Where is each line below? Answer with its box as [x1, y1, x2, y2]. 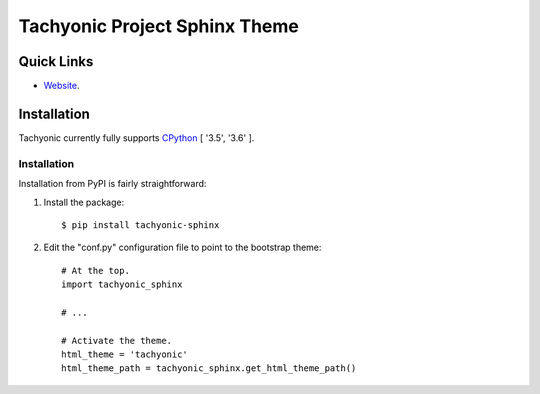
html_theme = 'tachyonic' [61, 349, 189, 360]
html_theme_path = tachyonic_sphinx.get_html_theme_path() [61, 363, 357, 374]
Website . [43, 80, 80, 92]
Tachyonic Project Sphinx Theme [18, 15, 299, 37]
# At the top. [61, 265, 130, 276]
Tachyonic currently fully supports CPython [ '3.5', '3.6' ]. [18, 131, 255, 144]
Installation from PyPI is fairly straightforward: [18, 178, 207, 190]
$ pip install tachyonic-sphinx [61, 219, 220, 230]
